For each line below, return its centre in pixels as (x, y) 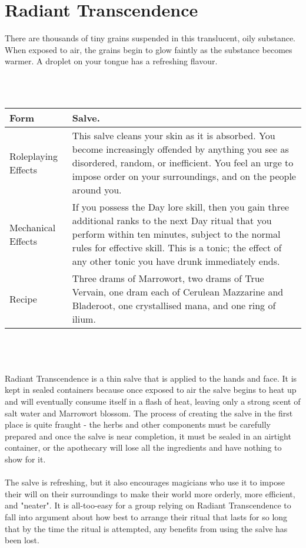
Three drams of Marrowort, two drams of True (168, 278)
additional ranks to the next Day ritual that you (172, 221)
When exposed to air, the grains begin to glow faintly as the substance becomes (149, 49)
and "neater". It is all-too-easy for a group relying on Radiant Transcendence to (148, 505)
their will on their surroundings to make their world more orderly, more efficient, (150, 493)
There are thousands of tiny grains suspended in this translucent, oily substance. (150, 38)
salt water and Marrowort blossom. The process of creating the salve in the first (149, 413)
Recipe (23, 298)
